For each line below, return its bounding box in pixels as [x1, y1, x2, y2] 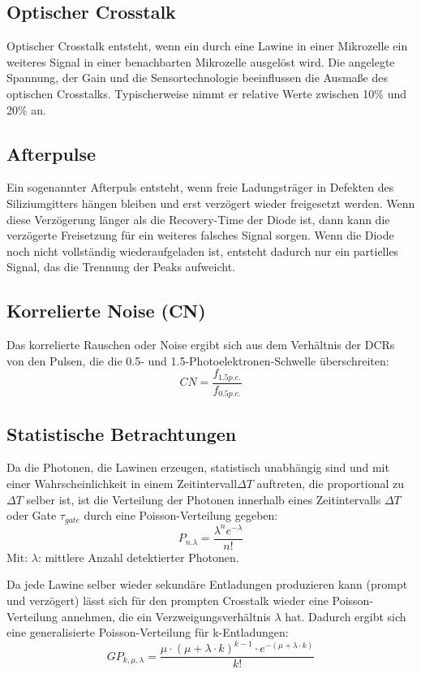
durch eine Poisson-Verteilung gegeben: [84, 507, 278, 524]
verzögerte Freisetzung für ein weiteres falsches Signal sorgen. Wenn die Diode [6, 227, 394, 244]
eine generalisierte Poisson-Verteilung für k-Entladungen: [6, 624, 289, 641]
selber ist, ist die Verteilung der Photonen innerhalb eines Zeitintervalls [26, 490, 381, 508]
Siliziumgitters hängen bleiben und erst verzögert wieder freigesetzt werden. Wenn [6, 194, 415, 211]
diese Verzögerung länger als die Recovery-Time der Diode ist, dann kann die [6, 210, 390, 227]
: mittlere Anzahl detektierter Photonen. [37, 548, 239, 565]
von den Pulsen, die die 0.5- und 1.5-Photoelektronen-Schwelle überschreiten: [6, 352, 389, 369]
